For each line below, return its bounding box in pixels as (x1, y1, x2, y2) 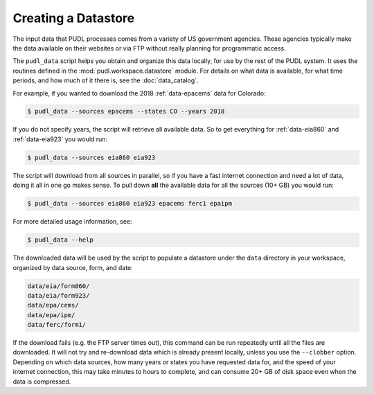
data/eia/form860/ (27, 282, 90, 290)
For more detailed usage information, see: (12, 217, 132, 226)
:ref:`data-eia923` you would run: (12, 135, 107, 143)
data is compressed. (12, 377, 71, 386)
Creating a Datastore (12, 10, 135, 26)
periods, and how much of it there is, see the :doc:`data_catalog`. (12, 76, 199, 84)
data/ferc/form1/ (27, 321, 87, 329)
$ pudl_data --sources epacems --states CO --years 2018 (27, 107, 225, 116)
